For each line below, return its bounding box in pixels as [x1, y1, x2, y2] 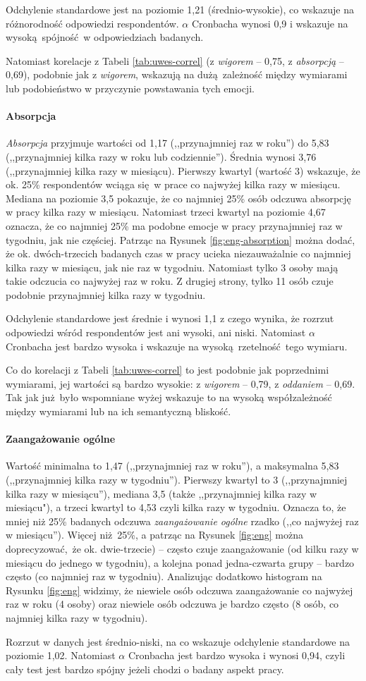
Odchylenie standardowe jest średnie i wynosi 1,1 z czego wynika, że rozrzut [6, 311, 334, 326]
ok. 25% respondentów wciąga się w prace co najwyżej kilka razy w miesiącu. [6, 177, 341, 192]
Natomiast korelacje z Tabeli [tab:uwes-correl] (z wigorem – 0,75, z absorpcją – [6, 53, 344, 68]
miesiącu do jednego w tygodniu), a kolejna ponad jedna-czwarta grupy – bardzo [6, 555, 355, 570]
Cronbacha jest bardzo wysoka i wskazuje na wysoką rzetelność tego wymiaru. [6, 338, 348, 353]
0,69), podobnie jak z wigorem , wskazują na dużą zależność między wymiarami [6, 67, 348, 82]
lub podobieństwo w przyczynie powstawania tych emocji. [6, 80, 255, 95]
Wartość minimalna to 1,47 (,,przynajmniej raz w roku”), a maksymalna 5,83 [6, 458, 339, 473]
